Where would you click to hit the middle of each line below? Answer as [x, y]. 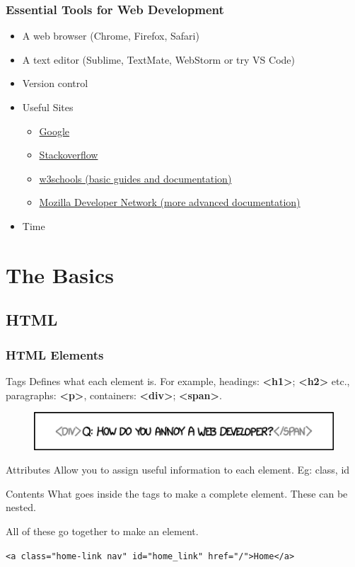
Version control [55, 83]
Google [54, 131]
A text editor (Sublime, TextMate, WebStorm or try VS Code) [158, 59]
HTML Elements [55, 354]
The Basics [60, 274]
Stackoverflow [69, 155]
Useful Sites [48, 107]
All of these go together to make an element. [102, 531]
